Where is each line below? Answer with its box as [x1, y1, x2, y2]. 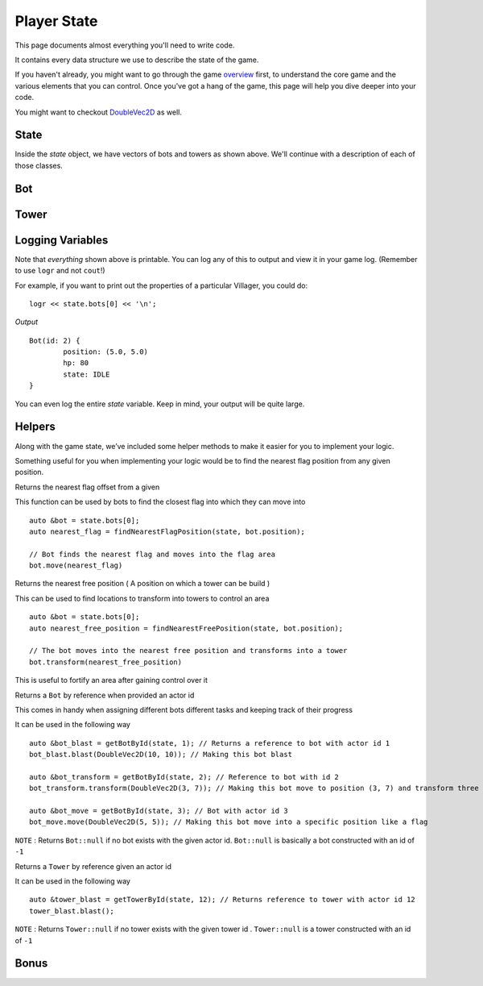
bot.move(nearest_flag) [29, 561, 123, 570]
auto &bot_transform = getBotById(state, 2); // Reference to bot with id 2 [29, 772, 340, 781]
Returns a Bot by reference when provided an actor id [14, 690, 195, 700]
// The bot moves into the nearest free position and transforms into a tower [29, 646, 348, 655]
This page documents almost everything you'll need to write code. [14, 40, 235, 50]
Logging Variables [14, 233, 109, 247]
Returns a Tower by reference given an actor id [14, 861, 172, 871]
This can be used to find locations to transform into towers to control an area [14, 593, 270, 603]
